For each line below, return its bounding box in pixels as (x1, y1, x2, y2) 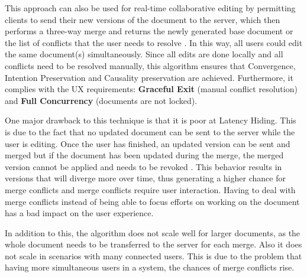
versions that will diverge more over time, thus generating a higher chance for (5, 172, 286, 184)
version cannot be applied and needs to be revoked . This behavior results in (5, 160, 282, 172)
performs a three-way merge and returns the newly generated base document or (5, 25, 293, 37)
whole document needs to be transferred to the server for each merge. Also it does (5, 238, 302, 250)
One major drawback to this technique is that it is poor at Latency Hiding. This (5, 114, 296, 126)
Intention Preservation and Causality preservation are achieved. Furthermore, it (5, 71, 293, 83)
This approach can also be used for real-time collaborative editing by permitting (5, 2, 296, 14)
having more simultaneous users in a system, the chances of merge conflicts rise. (5, 261, 295, 273)
